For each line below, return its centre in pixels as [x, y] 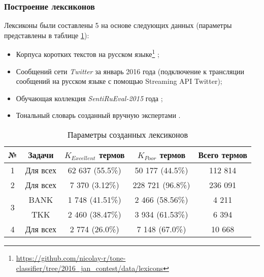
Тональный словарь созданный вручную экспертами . [98, 115]
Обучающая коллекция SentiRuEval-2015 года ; [89, 98]
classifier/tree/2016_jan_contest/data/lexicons [90, 268]
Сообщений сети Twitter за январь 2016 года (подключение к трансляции [130, 71]
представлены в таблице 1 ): [47, 35]
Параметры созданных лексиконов [128, 135]
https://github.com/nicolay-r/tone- [71, 258]
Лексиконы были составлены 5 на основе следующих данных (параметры [118, 25]
